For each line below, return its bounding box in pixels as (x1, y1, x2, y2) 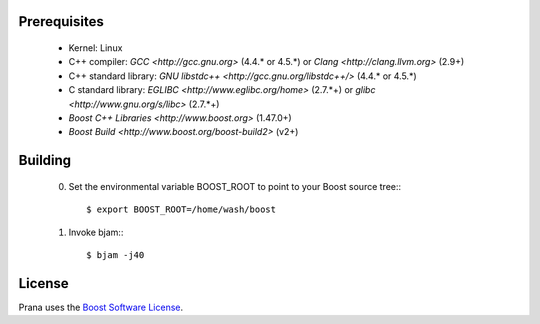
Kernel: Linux (68, 42, 123, 54)
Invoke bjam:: (68, 226, 124, 238)
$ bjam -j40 (86, 249, 145, 260)
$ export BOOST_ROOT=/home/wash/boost (86, 204, 277, 215)
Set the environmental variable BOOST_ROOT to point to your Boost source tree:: (68, 180, 402, 192)
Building (18, 152, 72, 169)
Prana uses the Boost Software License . (18, 301, 184, 313)
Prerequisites (18, 13, 104, 30)
